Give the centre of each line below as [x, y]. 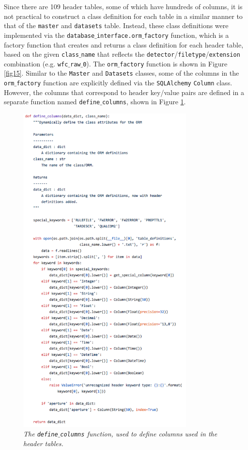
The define [41, 434]
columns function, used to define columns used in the [139, 434]
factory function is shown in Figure [174, 63]
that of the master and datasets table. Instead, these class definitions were [116, 25]
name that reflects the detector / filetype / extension [161, 54]
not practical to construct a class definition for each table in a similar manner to [123, 16]
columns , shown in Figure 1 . [144, 102]
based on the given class [41, 54]
